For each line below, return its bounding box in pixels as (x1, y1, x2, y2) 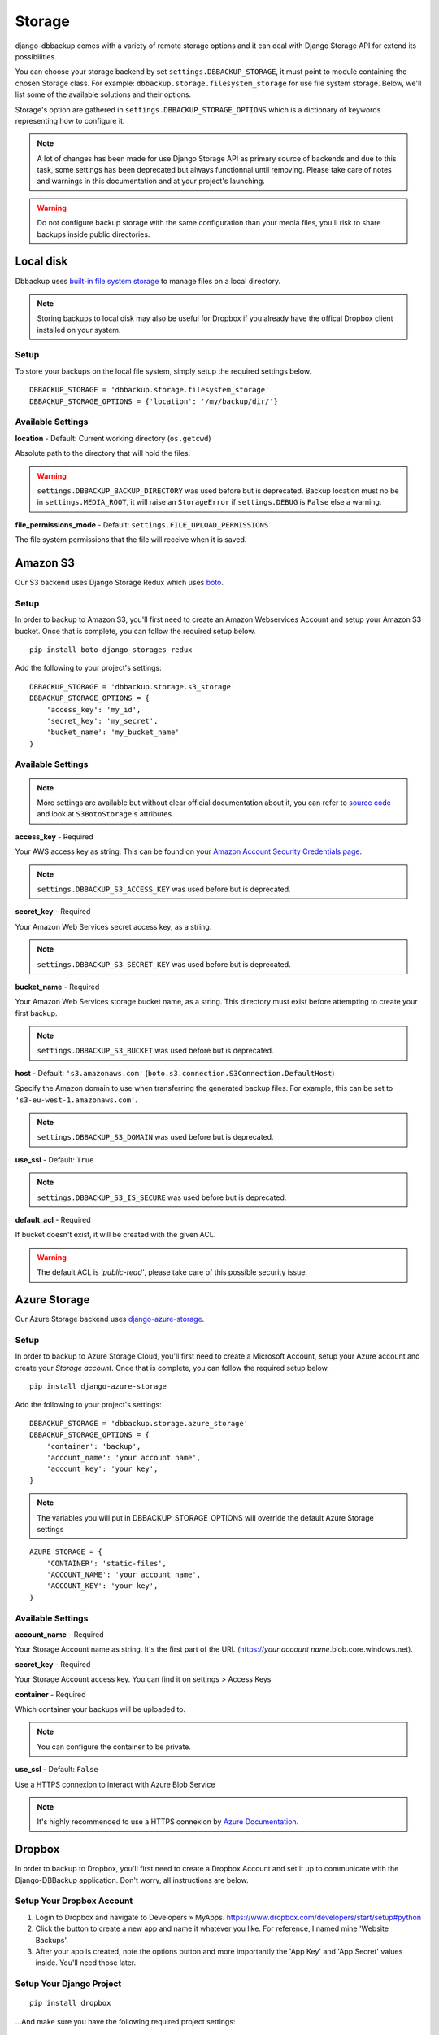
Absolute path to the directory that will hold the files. (15, 449, 191, 458)
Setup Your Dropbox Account (15, 1895, 133, 1906)
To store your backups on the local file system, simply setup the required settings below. (15, 366, 312, 376)
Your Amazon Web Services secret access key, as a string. (15, 921, 212, 931)
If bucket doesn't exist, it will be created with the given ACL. (15, 1230, 216, 1240)
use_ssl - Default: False (15, 1765, 99, 1775)
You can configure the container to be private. (37, 1742, 191, 1752)
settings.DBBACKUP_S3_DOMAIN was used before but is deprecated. (37, 1132, 274, 1142)
